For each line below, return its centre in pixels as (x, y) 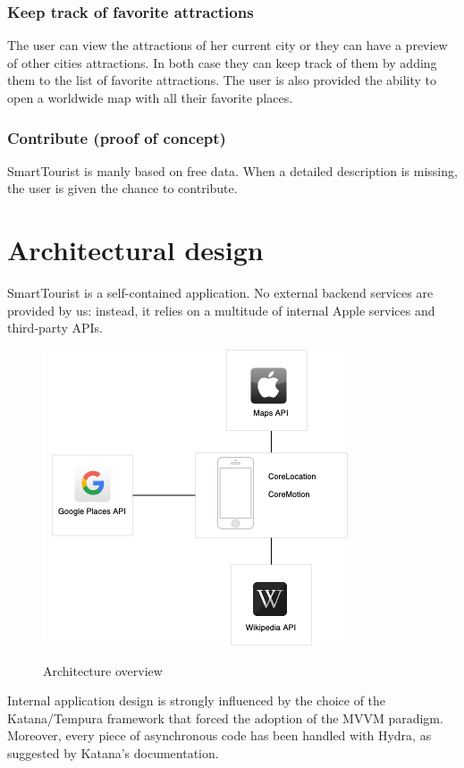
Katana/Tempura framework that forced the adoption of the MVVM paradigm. (225, 717)
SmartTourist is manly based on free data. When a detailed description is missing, (232, 170)
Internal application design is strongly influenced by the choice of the (197, 700)
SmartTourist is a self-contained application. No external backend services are (220, 293)
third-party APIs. (55, 328)
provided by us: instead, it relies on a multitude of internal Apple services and (221, 310)
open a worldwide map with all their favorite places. (150, 97)
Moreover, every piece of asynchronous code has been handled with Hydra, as (219, 735)
